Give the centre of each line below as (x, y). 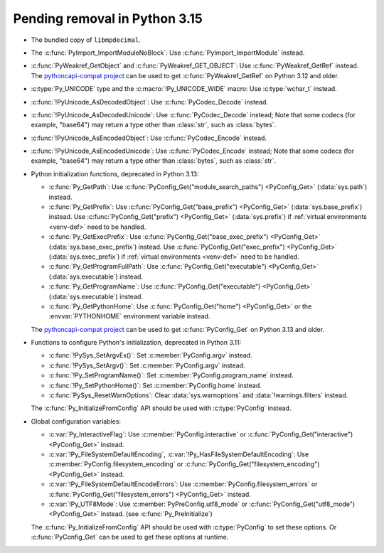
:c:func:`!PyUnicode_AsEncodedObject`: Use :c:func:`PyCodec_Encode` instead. (149, 138)
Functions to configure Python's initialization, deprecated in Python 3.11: (136, 343)
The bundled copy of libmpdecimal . (86, 40)
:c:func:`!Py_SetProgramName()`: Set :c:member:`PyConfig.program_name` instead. (171, 375)
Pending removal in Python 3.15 (108, 18)
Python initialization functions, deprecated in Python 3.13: (115, 173)
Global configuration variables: (76, 421)
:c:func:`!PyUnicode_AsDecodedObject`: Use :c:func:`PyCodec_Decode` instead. (150, 102)
